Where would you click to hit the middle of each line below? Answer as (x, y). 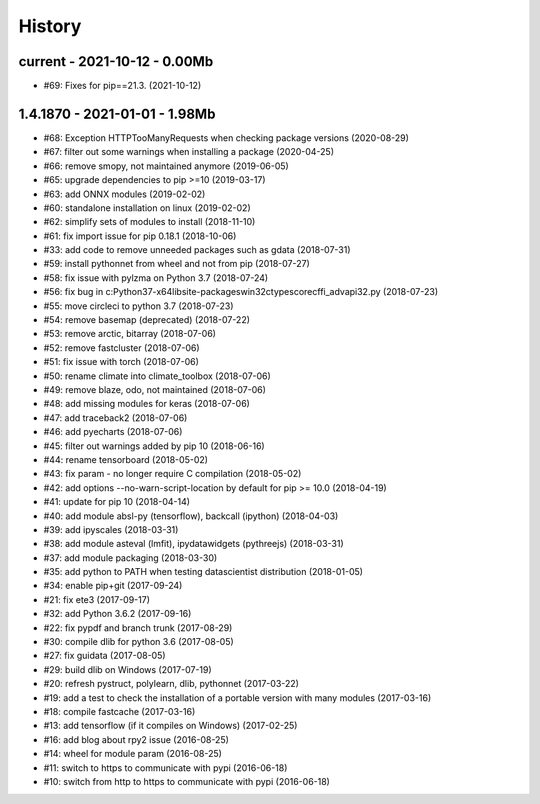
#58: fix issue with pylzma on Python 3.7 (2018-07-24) (156, 277)
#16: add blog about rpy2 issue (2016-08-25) (136, 739)
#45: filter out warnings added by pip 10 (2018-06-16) (154, 446)
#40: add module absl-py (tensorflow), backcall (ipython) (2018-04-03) (191, 516)
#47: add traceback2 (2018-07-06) (115, 417)
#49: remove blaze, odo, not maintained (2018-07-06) (155, 389)
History (50, 26)
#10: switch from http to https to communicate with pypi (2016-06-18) (186, 781)
